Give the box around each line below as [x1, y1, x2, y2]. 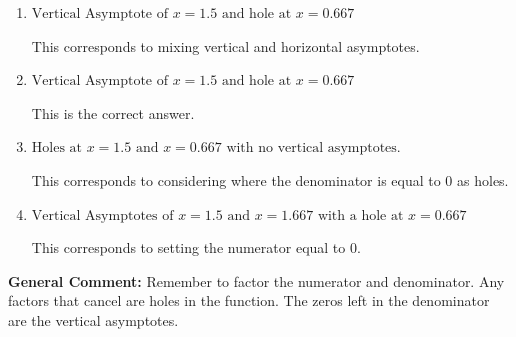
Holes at [31, 141, 83, 156]
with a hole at [317, 208, 404, 223]
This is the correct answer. [31, 102, 195, 123]
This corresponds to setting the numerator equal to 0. [31, 237, 361, 258]
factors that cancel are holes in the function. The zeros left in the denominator [8, 290, 490, 311]
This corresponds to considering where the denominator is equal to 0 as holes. [31, 169, 509, 190]
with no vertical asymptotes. [226, 141, 401, 156]
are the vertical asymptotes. [8, 309, 179, 330]
